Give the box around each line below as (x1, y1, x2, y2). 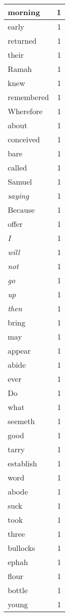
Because (8, 204, 35, 215)
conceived (8, 134, 40, 145)
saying (8, 190, 29, 201)
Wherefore (8, 105, 43, 117)
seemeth (8, 415, 35, 427)
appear (8, 345, 31, 356)
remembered (8, 91, 49, 103)
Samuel (8, 176, 32, 187)
